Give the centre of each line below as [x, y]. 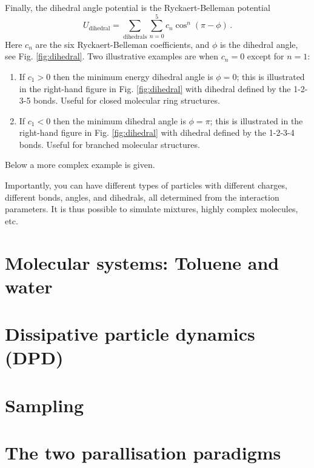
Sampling [45, 405]
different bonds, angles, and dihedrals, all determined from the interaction [142, 197]
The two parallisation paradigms [143, 453]
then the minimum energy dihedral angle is [133, 76]
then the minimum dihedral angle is [119, 120]
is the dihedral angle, [259, 44]
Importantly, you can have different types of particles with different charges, [146, 185]
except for [266, 56]
